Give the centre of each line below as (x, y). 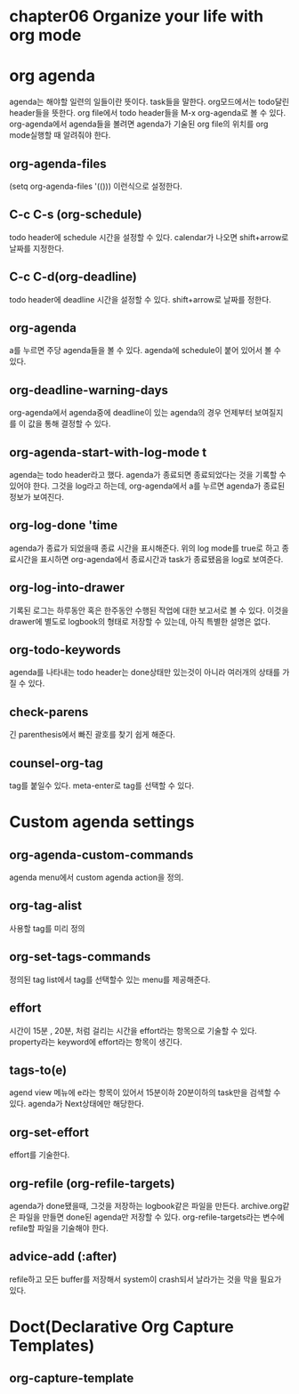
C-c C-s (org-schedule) (76, 215)
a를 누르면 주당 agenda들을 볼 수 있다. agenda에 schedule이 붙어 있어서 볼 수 (145, 351)
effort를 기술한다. (40, 1155)
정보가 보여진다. (37, 497)
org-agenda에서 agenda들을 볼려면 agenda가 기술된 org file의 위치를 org (139, 124)
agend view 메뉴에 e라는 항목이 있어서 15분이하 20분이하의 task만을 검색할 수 (145, 1092)
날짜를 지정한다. (37, 248)
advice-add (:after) (63, 1257)
